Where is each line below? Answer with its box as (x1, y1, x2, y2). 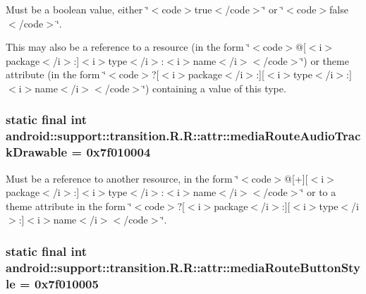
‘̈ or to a (300, 185, 336, 200)
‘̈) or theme (300, 53, 349, 68)
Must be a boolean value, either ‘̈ (6, 2, 149, 16)
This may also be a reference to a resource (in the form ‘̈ (6, 39, 250, 54)
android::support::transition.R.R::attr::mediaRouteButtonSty (6, 258, 360, 276)
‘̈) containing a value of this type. (142, 80, 286, 95)
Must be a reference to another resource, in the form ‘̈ (6, 171, 239, 185)
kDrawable (6, 143, 68, 161)
